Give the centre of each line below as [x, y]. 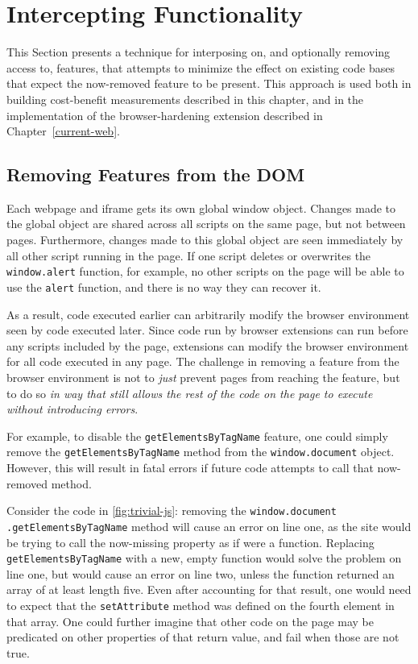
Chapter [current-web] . [63, 131]
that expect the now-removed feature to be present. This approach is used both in [209, 83]
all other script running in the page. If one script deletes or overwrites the [189, 255]
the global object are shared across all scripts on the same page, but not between [206, 224]
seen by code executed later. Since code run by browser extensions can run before [207, 330]
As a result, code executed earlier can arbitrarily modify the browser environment [208, 314]
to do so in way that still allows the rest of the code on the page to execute [190, 393]
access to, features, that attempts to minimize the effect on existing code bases [201, 67]
